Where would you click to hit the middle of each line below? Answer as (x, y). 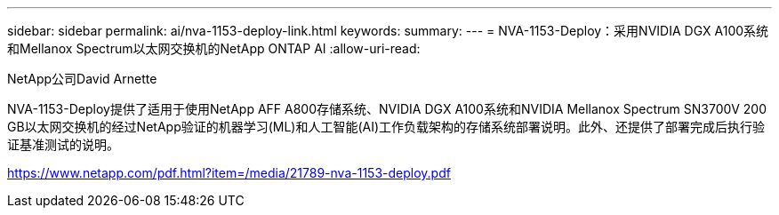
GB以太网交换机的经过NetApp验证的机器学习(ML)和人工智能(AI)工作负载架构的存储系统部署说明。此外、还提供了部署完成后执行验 (386, 127)
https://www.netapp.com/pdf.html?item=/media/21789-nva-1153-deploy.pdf (229, 173)
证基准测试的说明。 (63, 144)
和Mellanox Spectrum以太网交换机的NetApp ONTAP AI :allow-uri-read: (214, 48)
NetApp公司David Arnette (82, 79)
